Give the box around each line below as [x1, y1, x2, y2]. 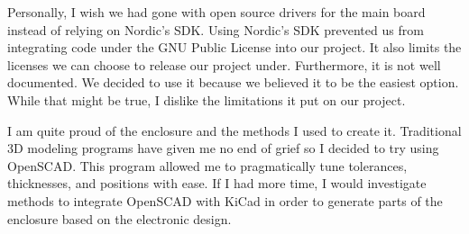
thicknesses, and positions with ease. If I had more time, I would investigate [7, 174, 427, 193]
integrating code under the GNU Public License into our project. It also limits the [7, 38, 462, 57]
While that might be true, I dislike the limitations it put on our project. [7, 90, 406, 109]
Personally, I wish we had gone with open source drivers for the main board [7, 3, 426, 21]
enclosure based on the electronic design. [7, 209, 232, 228]
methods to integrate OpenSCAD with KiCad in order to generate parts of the [7, 191, 443, 210]
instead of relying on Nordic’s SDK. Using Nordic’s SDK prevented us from [7, 20, 424, 39]
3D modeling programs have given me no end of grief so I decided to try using [7, 139, 439, 157]
